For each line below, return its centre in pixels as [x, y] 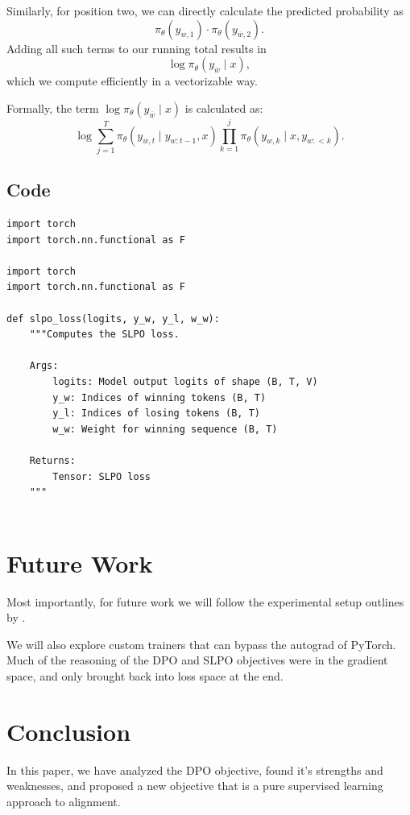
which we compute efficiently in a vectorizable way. [132, 81]
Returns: [52, 461]
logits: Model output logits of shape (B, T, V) [185, 382]
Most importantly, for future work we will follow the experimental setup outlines [205, 601]
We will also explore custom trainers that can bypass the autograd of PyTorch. [201, 644]
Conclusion [69, 731]
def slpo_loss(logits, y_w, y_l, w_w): [113, 319]
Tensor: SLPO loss [101, 476]
